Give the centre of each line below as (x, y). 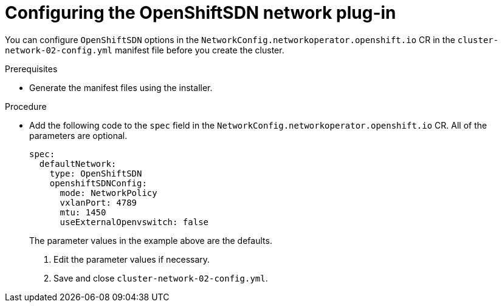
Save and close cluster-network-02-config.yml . (161, 278)
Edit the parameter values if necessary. (132, 259)
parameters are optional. (78, 135)
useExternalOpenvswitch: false (134, 222)
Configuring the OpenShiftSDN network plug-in (201, 13)
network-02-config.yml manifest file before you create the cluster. (145, 50)
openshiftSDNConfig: (98, 183)
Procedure (26, 106)
